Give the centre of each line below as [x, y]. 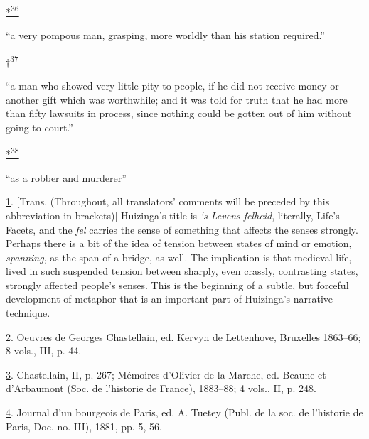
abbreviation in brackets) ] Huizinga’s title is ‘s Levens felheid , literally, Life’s [173, 215]
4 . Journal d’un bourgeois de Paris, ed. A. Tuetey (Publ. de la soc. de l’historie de [184, 412]
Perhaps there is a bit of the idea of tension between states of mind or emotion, [179, 243]
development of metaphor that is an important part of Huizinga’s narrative [170, 299]
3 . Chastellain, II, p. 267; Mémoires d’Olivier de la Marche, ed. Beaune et [166, 374]
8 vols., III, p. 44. [44, 351]
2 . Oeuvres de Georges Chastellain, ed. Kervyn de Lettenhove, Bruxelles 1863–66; [183, 336]
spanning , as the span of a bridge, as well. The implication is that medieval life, [179, 257]
